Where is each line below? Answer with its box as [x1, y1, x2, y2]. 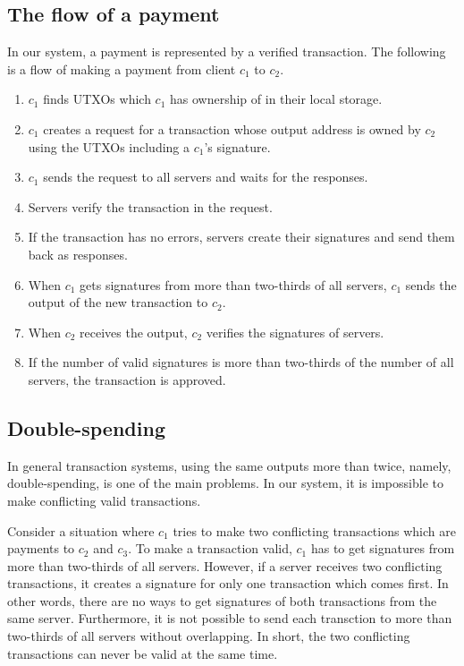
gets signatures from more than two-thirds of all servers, [80, 275, 387, 294]
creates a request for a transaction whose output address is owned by [43, 119, 421, 138]
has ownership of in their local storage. [170, 90, 383, 108]
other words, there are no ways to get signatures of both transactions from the [7, 591, 437, 610]
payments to [7, 539, 75, 558]
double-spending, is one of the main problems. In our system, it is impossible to [7, 474, 443, 492]
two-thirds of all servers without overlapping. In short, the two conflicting [7, 627, 410, 645]
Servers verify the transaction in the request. [28, 197, 273, 216]
